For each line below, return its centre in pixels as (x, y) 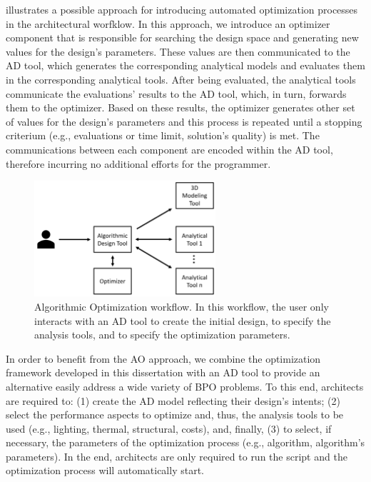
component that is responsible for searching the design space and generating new (182, 37)
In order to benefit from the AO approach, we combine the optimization (163, 358)
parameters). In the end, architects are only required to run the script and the (177, 456)
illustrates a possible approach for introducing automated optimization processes (182, 9)
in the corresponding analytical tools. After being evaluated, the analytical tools (181, 79)
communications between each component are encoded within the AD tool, (169, 149)
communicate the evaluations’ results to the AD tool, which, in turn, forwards (176, 93)
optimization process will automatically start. (105, 470)
